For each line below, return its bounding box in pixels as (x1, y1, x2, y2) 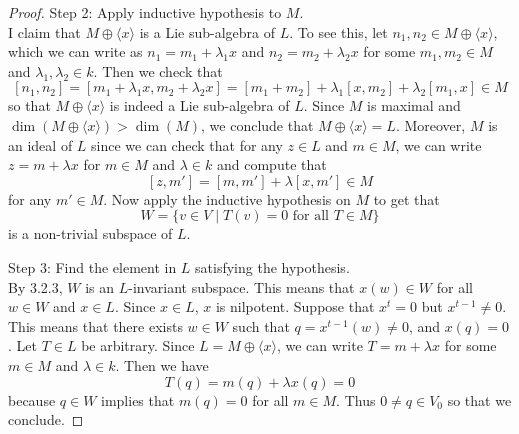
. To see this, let (289, 21, 388, 42)
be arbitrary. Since (81, 335, 195, 356)
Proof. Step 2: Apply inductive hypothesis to (8, 2, 282, 22)
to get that (373, 188, 440, 209)
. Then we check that (93, 60, 223, 81)
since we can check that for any (91, 134, 283, 155)
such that (232, 315, 290, 336)
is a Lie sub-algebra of (139, 21, 276, 42)
